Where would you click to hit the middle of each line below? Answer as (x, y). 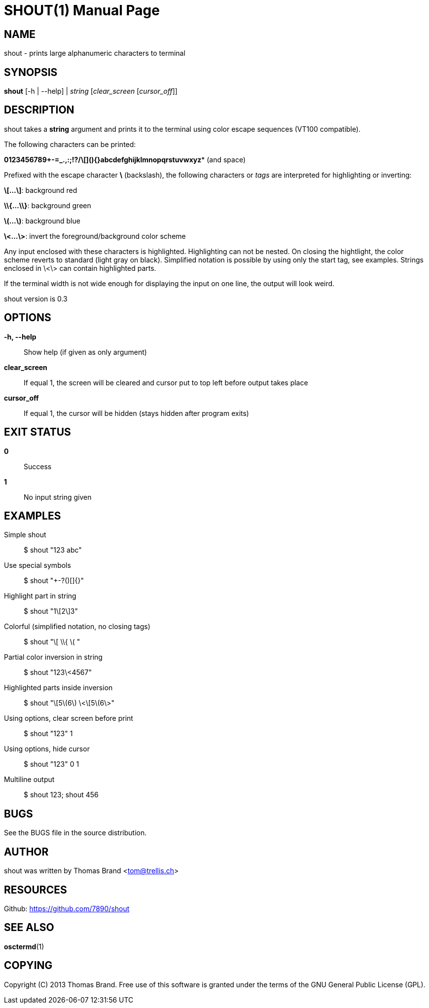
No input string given (58, 497)
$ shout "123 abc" (53, 550)
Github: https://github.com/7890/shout (67, 908)
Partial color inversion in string (53, 657)
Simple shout (25, 535)
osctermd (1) (24, 946)
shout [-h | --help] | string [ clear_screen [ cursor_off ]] (91, 91)
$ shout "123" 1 (48, 734)
